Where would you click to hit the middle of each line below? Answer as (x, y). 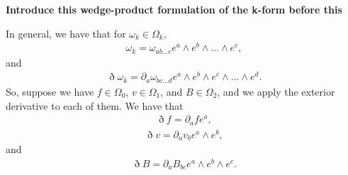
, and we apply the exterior (276, 91)
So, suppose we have (50, 91)
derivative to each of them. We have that (95, 105)
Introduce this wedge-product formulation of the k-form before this (174, 9)
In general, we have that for (66, 33)
